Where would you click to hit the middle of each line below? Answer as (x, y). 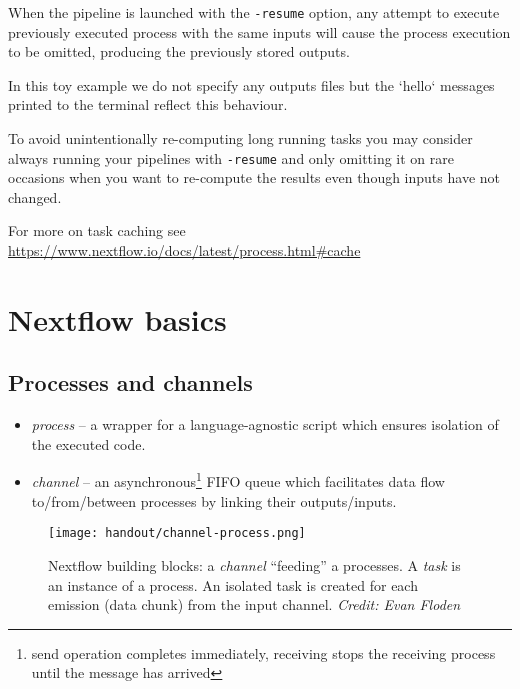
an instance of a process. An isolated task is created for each (233, 584)
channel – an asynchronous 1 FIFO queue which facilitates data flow (238, 480)
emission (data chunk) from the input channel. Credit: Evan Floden (254, 604)
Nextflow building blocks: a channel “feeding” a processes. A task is (254, 564)
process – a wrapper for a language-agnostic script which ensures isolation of (265, 424)
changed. (35, 196)
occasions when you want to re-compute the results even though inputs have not (254, 177)
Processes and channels (130, 382)
